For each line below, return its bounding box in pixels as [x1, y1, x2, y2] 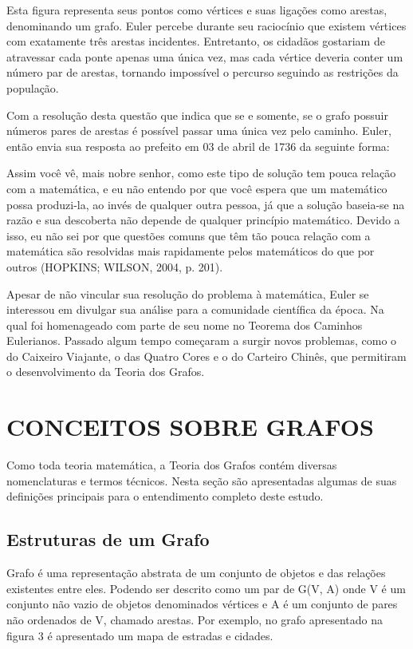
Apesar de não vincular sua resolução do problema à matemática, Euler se [6, 285, 369, 302]
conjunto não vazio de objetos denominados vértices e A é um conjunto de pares [6, 596, 398, 612]
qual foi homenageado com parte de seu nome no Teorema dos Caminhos [6, 316, 363, 333]
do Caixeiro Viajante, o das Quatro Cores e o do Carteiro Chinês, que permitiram [6, 347, 407, 364]
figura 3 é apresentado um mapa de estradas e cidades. [6, 627, 273, 643]
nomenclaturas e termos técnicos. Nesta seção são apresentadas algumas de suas [6, 472, 397, 489]
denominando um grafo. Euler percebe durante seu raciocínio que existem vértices [6, 17, 407, 34]
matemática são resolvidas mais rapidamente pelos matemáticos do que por [6, 243, 375, 259]
